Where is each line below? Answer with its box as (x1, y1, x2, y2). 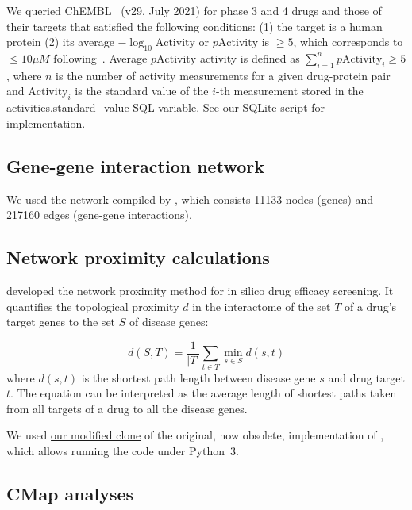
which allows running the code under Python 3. (6, 442, 239, 458)
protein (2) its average (6, 33, 114, 50)
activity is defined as (199, 49, 300, 66)
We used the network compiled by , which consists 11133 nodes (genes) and (6, 190, 374, 207)
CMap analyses (6, 481, 134, 505)
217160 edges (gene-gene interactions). (6, 206, 192, 223)
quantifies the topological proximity (6, 297, 179, 314)
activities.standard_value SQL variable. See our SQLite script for (6, 99, 325, 116)
